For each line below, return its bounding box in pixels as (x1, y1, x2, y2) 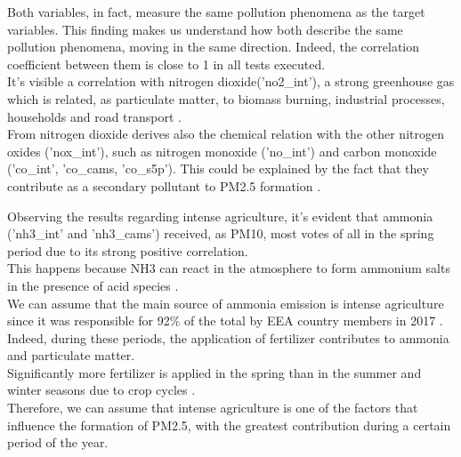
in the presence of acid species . (7, 276, 179, 294)
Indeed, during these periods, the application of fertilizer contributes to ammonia (7, 328, 449, 347)
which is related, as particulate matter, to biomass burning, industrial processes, (7, 89, 445, 108)
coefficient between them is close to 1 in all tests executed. (7, 54, 326, 73)
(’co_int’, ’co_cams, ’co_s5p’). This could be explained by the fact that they (7, 159, 429, 178)
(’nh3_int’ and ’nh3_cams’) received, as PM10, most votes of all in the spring (7, 224, 434, 243)
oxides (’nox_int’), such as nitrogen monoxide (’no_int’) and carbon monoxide (7, 141, 437, 160)
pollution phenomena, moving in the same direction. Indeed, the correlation (7, 37, 420, 56)
